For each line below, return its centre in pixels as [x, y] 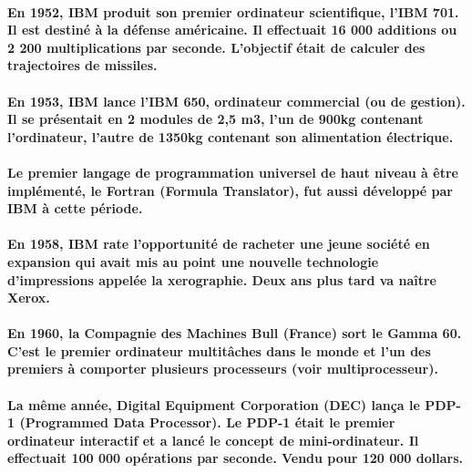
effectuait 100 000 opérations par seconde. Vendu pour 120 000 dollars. [235, 458]
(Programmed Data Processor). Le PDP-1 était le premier [207, 422]
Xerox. [29, 298]
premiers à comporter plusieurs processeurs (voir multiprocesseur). [223, 369]
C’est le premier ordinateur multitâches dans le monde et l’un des [219, 350]
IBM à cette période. [75, 208]
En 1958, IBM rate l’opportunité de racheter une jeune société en [219, 244]
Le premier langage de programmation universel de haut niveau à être [233, 172]
